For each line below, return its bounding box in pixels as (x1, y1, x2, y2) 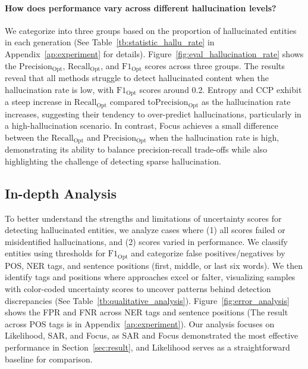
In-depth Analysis (5, 184, 117, 202)
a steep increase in (5, 95, 72, 108)
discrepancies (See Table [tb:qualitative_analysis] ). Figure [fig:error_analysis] (5, 294, 290, 306)
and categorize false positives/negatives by (131, 247, 285, 259)
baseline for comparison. (5, 352, 93, 365)
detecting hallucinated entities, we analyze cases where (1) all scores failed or (5, 224, 285, 236)
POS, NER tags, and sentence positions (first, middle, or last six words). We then (5, 259, 303, 271)
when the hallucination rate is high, (149, 131, 279, 143)
